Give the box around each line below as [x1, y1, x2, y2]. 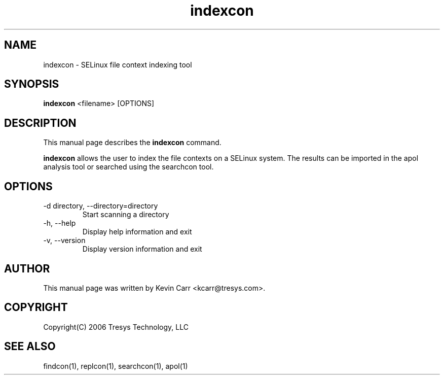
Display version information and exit [82, 245, 202, 254]
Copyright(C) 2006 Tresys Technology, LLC [43, 322, 189, 331]
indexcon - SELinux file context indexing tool [43, 60, 192, 69]
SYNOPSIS [4, 78, 59, 91]
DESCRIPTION [4, 116, 77, 129]
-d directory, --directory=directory [43, 201, 158, 211]
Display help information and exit [82, 227, 192, 236]
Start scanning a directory [82, 210, 169, 219]
